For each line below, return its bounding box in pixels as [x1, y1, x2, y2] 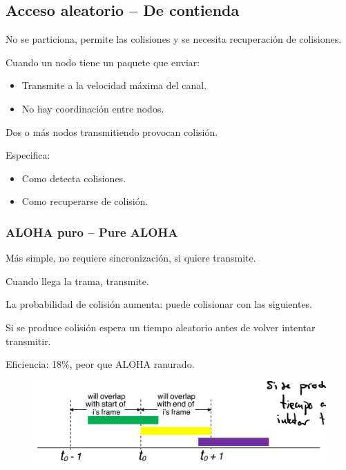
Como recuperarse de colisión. [21, 194, 148, 208]
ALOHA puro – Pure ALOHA [6, 223, 178, 240]
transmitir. [6, 333, 51, 348]
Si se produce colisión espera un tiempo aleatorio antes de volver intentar [6, 320, 316, 334]
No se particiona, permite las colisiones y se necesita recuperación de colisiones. [6, 32, 342, 46]
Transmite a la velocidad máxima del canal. [21, 78, 207, 92]
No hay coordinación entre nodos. [21, 101, 164, 115]
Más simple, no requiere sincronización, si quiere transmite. [6, 251, 256, 265]
